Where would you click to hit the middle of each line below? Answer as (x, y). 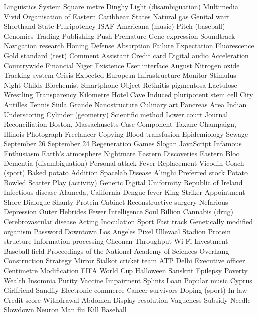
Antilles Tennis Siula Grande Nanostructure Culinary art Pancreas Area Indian (125, 104)
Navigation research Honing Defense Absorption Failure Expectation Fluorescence (129, 46)
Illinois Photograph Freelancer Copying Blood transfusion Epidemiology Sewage (126, 133)
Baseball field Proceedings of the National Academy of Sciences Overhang (117, 250)
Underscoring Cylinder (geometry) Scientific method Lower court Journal (116, 114)
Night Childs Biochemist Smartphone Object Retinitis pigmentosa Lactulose (121, 84)
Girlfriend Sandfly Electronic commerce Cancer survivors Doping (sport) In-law (126, 290)
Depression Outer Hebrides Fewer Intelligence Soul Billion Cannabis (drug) (119, 212)
